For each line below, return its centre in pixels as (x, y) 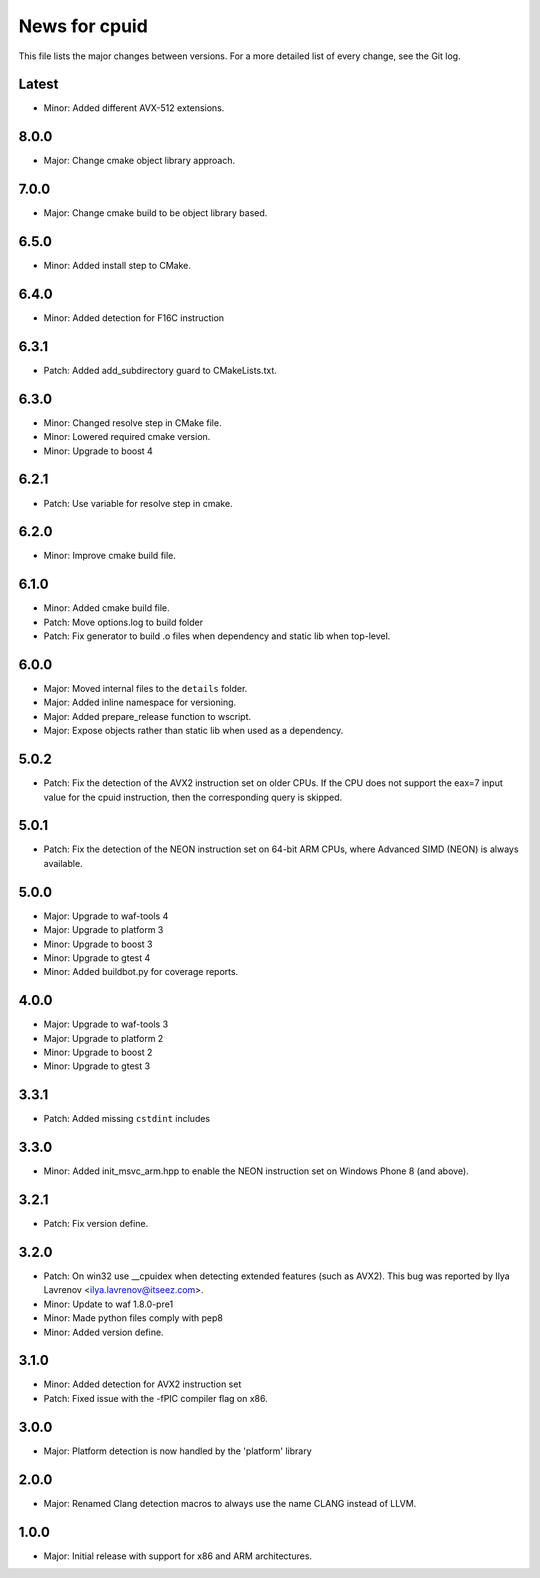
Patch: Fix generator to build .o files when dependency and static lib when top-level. (217, 636)
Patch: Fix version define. (96, 1224)
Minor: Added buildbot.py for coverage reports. (141, 972)
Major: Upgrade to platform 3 (103, 930)
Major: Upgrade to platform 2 (103, 1038)
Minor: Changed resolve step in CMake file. (132, 422)
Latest (38, 84)
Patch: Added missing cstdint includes (126, 1119)
